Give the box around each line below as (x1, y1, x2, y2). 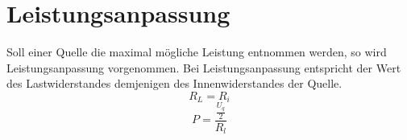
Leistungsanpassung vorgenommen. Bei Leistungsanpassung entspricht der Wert (6, 59, 401, 76)
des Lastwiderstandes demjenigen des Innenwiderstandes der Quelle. (6, 75, 343, 92)
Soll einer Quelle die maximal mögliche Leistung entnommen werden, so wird (6, 43, 387, 60)
